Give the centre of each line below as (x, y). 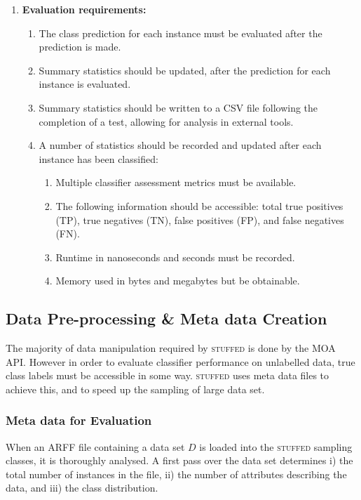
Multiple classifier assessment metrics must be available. (176, 182)
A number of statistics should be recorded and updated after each (180, 145)
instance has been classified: (98, 158)
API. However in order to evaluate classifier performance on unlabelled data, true (180, 361)
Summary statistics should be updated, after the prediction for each (185, 70)
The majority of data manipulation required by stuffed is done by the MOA (171, 348)
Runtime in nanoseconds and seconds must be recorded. (175, 257)
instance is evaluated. (85, 84)
